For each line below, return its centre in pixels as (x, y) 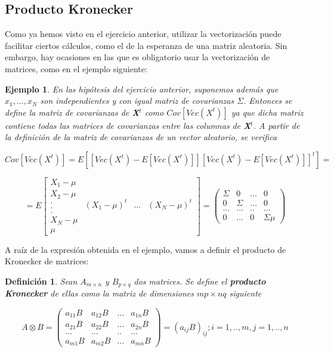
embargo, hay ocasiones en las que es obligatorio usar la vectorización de (137, 57)
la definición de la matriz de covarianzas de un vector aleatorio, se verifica (141, 137)
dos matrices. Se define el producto (200, 281)
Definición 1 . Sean (41, 281)
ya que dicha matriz (267, 112)
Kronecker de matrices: (47, 261)
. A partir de (276, 125)
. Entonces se (268, 101)
